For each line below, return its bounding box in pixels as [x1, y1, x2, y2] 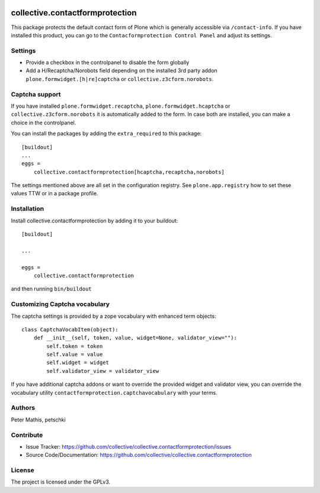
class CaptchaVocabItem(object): [21, 326, 119, 333]
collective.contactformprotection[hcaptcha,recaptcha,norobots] [33, 169, 225, 175]
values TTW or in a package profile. [11, 190, 98, 197]
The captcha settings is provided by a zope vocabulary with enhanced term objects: [11, 312, 216, 320]
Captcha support [11, 90, 61, 98]
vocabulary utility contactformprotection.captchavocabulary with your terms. [11, 389, 217, 396]
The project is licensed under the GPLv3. [11, 478, 111, 485]
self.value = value [46, 351, 103, 358]
